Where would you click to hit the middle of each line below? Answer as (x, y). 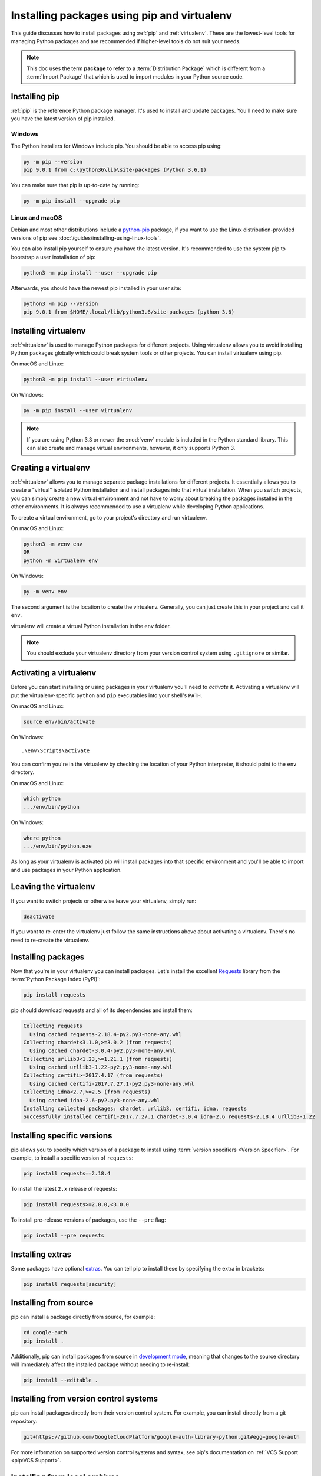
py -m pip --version (53, 161)
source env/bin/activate (59, 721)
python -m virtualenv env (61, 560)
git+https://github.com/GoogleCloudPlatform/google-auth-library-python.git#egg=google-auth (161, 1437)
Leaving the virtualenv (53, 886)
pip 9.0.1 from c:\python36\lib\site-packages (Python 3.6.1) (115, 169)
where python (42, 838)
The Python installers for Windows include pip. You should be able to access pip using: (116, 146)
